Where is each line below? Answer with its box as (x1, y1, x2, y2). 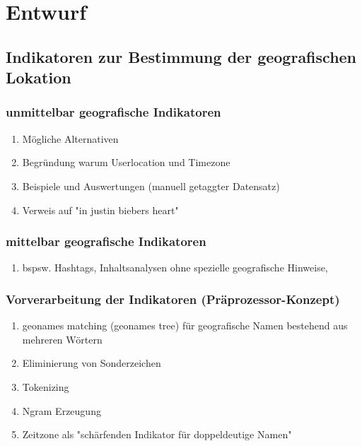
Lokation (6, 66, 71, 88)
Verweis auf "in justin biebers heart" (22, 202, 179, 217)
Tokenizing (22, 379, 69, 394)
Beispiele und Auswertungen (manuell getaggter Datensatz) (22, 178, 280, 193)
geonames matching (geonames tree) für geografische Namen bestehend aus (22, 318, 348, 333)
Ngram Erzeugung (22, 403, 101, 418)
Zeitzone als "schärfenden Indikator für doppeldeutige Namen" (22, 427, 292, 442)
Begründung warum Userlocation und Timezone (22, 155, 230, 170)
